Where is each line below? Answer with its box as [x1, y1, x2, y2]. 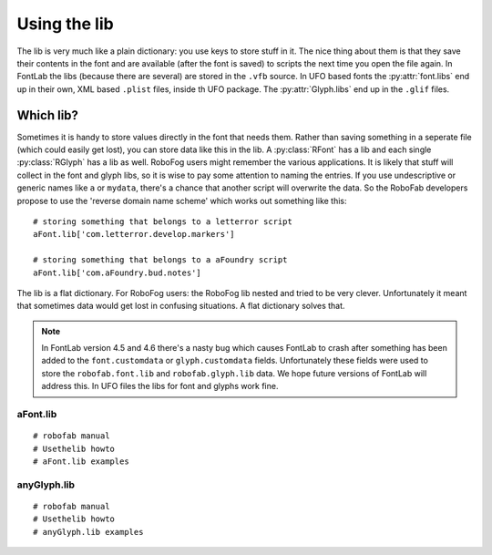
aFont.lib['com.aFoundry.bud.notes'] [33, 267, 202, 278]
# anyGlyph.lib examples [33, 527, 144, 537]
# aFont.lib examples [33, 457, 129, 467]
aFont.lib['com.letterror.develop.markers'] [33, 229, 236, 240]
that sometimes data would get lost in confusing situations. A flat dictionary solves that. [16, 301, 345, 312]
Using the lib [16, 14, 114, 34]
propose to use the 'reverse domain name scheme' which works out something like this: [16, 195, 347, 206]
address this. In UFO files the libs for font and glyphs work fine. [41, 381, 279, 392]
